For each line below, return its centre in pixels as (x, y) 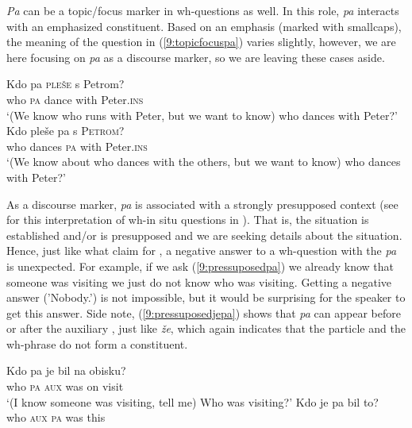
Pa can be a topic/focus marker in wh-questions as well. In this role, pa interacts (203, 10)
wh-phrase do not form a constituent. (97, 343)
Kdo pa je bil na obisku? (66, 370)
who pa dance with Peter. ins (75, 99)
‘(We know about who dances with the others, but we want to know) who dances (204, 162)
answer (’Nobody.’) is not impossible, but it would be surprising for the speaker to (206, 297)
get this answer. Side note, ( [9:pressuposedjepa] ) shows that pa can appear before (204, 312)
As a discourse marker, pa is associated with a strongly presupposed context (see (202, 204)
